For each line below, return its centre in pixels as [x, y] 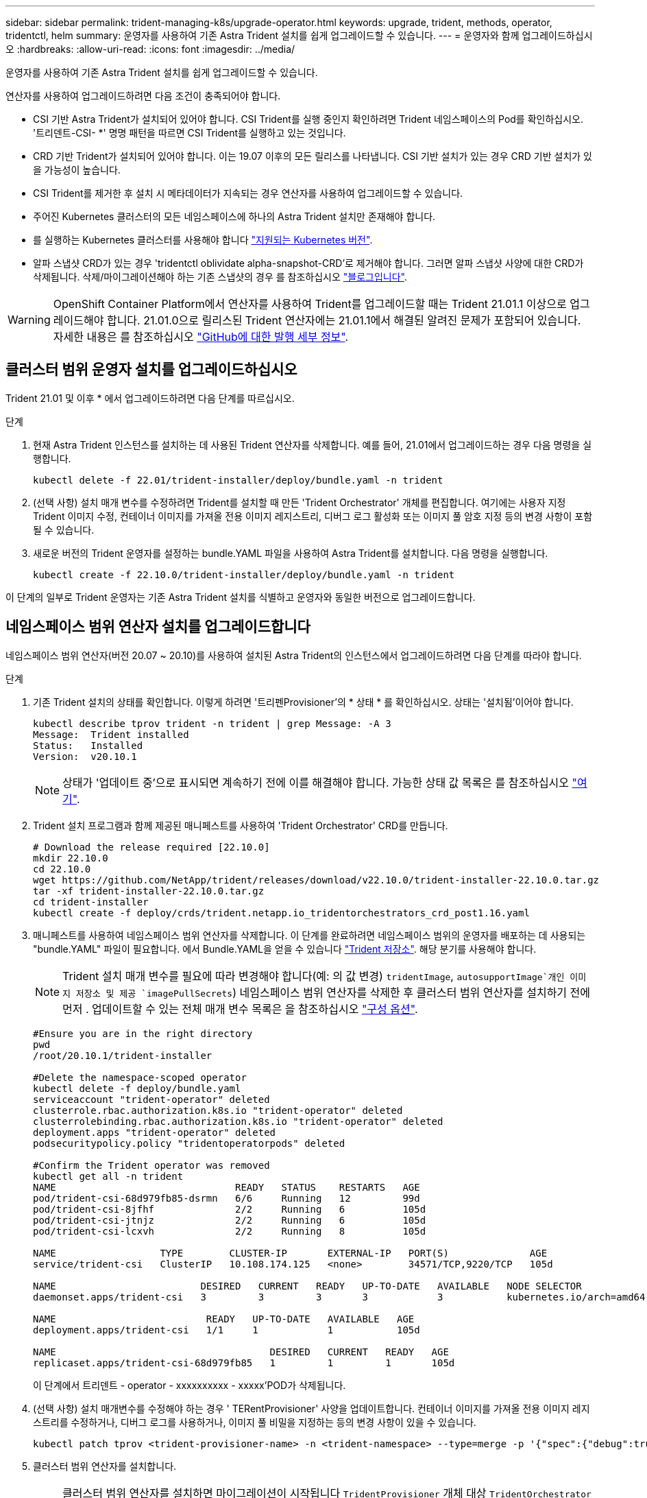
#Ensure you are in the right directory [143, 1033]
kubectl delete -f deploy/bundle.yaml [137, 1088]
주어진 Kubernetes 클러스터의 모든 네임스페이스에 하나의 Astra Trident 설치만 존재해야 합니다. [234, 216]
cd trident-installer [91, 902]
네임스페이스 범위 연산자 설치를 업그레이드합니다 [158, 627]
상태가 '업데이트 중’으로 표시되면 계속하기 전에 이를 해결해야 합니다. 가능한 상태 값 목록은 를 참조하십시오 [316, 782]
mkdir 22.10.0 [71, 858]
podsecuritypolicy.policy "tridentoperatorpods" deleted [189, 1143]
